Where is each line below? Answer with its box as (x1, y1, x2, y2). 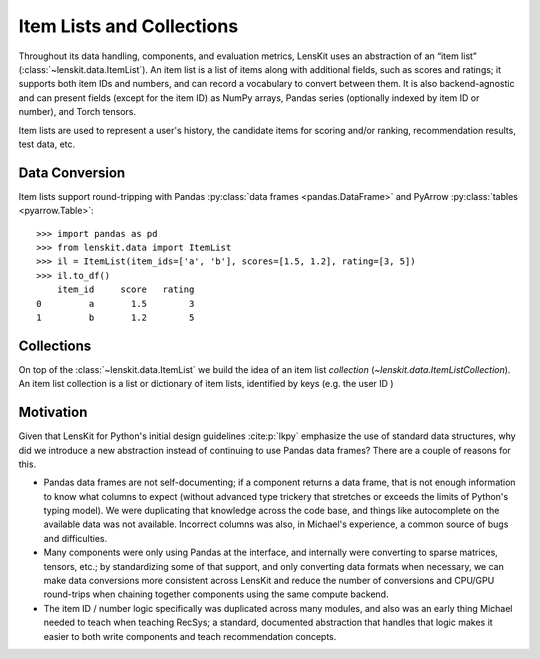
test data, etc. (18, 138, 76, 150)
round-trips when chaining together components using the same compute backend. (43, 588, 389, 600)
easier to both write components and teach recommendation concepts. (43, 630, 337, 642)
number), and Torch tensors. (18, 106, 137, 118)
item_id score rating (56, 284, 195, 295)
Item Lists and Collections (18, 15, 239, 37)
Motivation (18, 404, 88, 421)
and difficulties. (43, 532, 108, 544)
